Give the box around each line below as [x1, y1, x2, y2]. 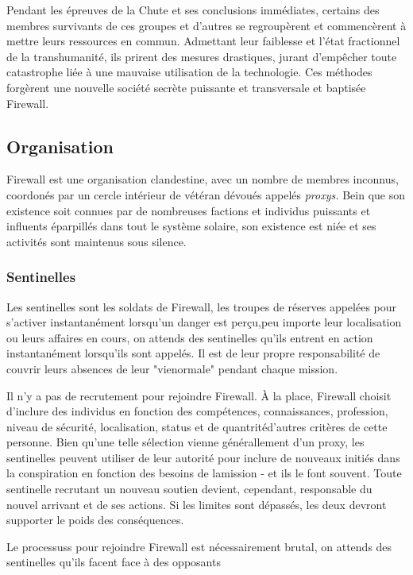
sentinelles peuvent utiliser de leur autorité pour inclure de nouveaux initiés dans [6, 449, 400, 465]
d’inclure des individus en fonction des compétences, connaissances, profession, [6, 403, 388, 419]
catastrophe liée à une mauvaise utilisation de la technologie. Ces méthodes [6, 64, 372, 80]
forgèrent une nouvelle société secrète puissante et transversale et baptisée [6, 79, 366, 95]
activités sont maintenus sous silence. [6, 233, 187, 249]
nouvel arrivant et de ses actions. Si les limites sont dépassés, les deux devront [6, 496, 387, 512]
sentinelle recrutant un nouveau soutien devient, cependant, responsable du [6, 480, 372, 497]
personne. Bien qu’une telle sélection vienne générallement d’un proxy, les [6, 434, 365, 450]
